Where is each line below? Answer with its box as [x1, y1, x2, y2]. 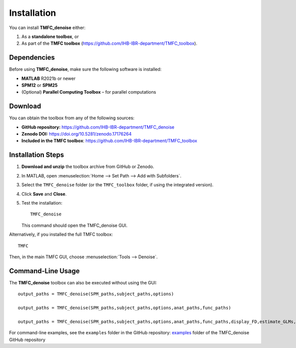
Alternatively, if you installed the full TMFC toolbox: [9, 232, 113, 238]
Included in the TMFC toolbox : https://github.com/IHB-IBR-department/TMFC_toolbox [21, 138, 197, 144]
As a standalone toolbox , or [21, 34, 79, 39]
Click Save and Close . [21, 191, 67, 197]
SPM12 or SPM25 [21, 82, 58, 88]
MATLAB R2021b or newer [21, 75, 76, 81]
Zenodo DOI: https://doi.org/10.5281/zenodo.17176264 [21, 131, 132, 137]
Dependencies [9, 53, 55, 62]
